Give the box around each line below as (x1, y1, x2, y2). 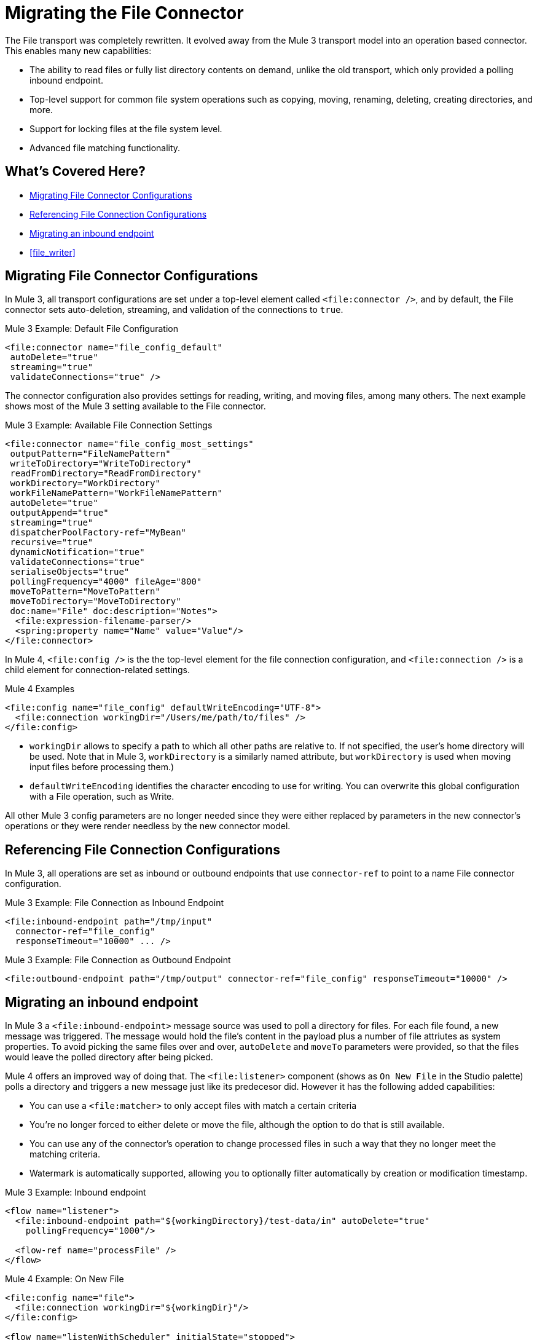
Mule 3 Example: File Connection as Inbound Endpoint (5, 897, 224, 908)
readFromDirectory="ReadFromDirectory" (10, 468, 202, 479)
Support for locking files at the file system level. (29, 123, 222, 134)
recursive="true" (10, 537, 93, 548)
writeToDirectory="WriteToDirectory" (10, 459, 192, 469)
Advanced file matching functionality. (29, 142, 181, 153)
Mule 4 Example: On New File (5, 1274, 124, 1285)
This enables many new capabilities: (5, 45, 152, 56)
